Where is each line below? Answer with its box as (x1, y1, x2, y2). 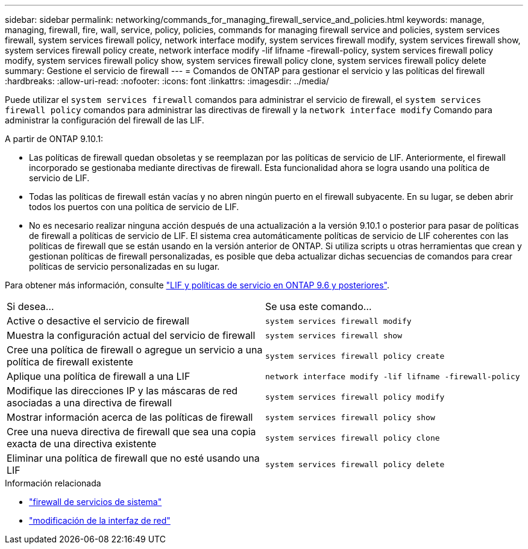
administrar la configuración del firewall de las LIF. (5, 115, 204, 125)
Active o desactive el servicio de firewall (7, 315, 189, 327)
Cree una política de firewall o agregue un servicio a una (7, 344, 263, 356)
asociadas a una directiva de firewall (7, 397, 172, 409)
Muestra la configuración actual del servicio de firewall (7, 329, 256, 341)
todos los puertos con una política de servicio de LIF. (29, 202, 239, 212)
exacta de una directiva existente (7, 438, 157, 450)
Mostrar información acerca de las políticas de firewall (7, 411, 253, 423)
